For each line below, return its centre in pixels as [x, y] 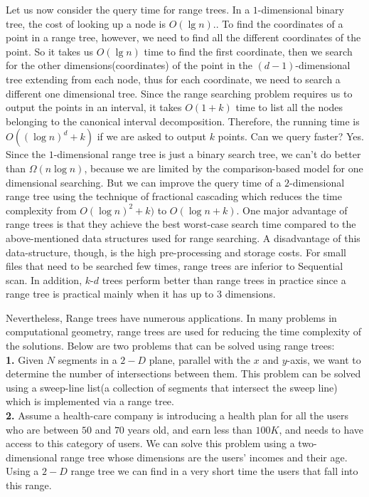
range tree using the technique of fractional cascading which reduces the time [174, 196]
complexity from [41, 210]
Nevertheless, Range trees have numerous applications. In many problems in [171, 317]
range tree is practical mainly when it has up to [110, 294]
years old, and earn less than [190, 429]
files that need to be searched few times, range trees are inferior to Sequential [175, 266]
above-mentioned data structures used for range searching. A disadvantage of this [183, 237]
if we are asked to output [151, 136]
